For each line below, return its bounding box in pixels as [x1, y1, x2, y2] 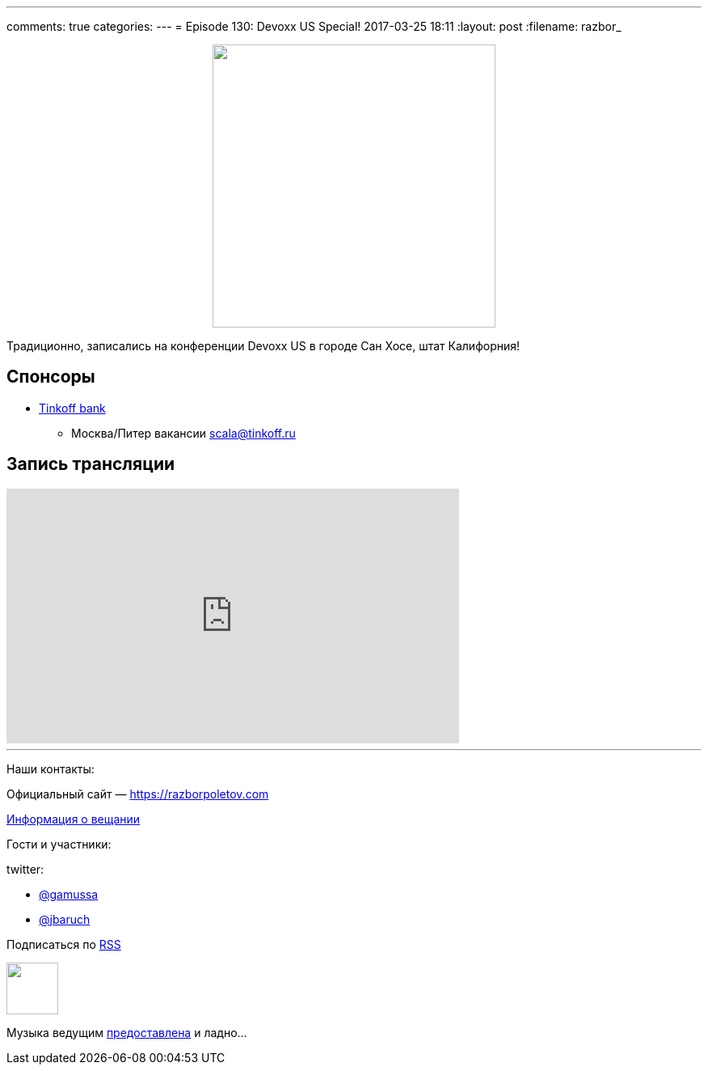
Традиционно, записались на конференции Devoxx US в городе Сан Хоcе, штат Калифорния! [6, 339, 520, 353]
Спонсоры [6, 366, 95, 387]
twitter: [6, 861, 44, 876]
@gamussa [39, 887, 99, 901]
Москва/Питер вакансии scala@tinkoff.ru [71, 425, 296, 440]
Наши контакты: [6, 761, 95, 776]
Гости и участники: [6, 836, 112, 851]
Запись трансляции [6, 454, 175, 475]
